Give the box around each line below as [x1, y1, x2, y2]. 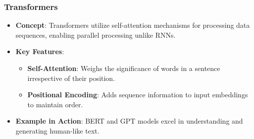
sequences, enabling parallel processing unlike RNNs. [15, 29, 176, 40]
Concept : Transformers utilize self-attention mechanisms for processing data [15, 20, 250, 30]
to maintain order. [27, 99, 83, 109]
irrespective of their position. [27, 72, 115, 83]
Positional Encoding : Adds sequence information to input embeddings [27, 89, 248, 100]
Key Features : [15, 46, 64, 57]
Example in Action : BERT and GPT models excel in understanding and [15, 116, 243, 126]
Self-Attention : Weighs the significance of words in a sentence [27, 63, 220, 73]
